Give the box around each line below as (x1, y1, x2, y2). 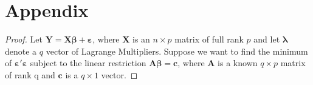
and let (253, 33, 280, 46)
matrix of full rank (174, 33, 244, 46)
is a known (218, 56, 258, 69)
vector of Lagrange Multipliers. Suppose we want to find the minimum (46, 44, 308, 57)
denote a (5, 44, 37, 57)
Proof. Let (5, 33, 43, 46)
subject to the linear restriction (30, 56, 146, 69)
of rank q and (5, 68, 55, 81)
